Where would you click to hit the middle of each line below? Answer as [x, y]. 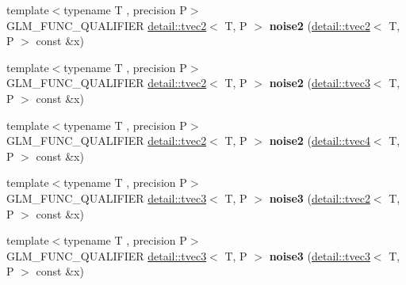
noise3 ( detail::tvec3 [320, 255]
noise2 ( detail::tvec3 [320, 83]
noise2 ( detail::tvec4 [320, 141]
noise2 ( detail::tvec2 [320, 25]
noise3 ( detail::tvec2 [320, 198]
